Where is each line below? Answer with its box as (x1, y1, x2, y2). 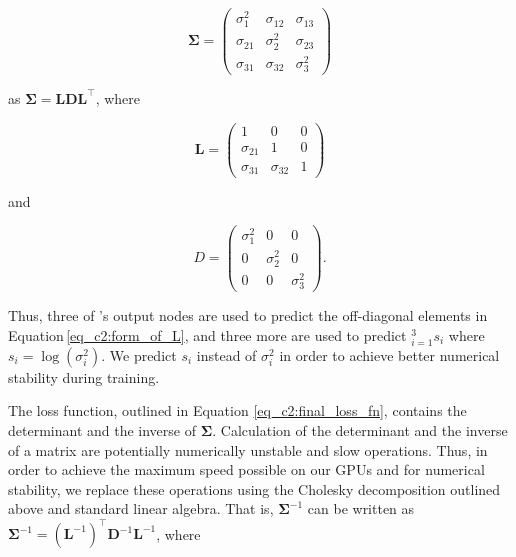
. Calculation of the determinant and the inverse (212, 419, 508, 440)
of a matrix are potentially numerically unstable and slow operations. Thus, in (8, 439, 488, 460)
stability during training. (8, 366, 160, 387)
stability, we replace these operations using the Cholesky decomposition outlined (8, 478, 501, 499)
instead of (196, 344, 257, 365)
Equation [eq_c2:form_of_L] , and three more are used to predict (8, 324, 407, 345)
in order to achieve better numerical (279, 344, 500, 365)
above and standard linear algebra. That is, (8, 498, 274, 519)
